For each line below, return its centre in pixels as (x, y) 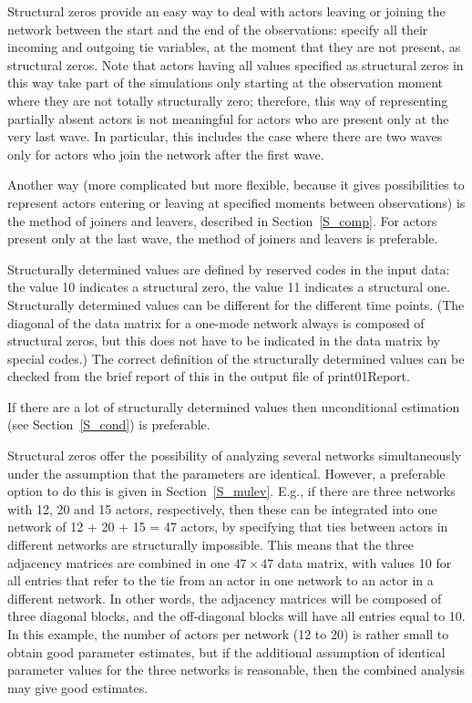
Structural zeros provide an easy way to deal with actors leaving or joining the (226, 11)
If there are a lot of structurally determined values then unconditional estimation (234, 406)
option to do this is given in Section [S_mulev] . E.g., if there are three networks (231, 491)
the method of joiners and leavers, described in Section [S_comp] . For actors (222, 220)
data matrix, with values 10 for (364, 562)
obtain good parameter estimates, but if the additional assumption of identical (226, 651)
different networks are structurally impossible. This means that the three (210, 545)
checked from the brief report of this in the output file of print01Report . (209, 376)
